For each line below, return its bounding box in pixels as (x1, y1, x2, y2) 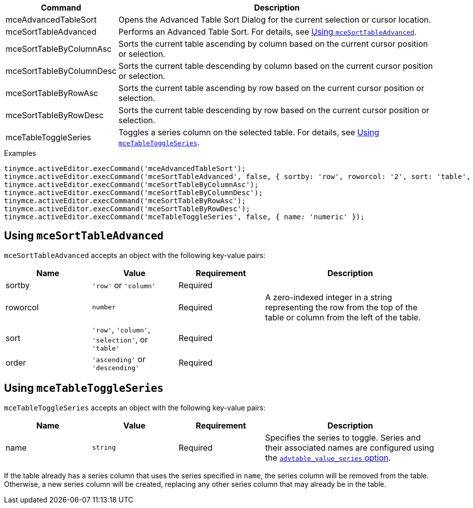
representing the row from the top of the (265, 302, 418, 312)
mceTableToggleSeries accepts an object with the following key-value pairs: (4, 403, 266, 412)
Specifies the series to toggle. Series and (265, 432, 421, 443)
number (92, 303, 116, 311)
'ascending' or (92, 354, 146, 364)
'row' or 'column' (92, 280, 156, 290)
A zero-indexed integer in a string (265, 292, 392, 302)
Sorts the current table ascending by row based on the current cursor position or (118, 83, 424, 93)
